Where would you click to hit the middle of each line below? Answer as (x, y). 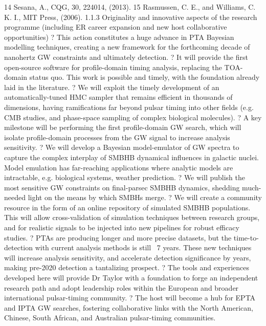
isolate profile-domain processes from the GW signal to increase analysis (117, 137)
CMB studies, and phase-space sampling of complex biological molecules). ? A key (133, 117)
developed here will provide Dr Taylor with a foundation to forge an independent (131, 278)
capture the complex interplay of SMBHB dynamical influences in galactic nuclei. (131, 157)
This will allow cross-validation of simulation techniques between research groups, (132, 217)
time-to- (246, 237)
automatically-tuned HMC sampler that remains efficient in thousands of (118, 97)
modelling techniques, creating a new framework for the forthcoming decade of (127, 47)
